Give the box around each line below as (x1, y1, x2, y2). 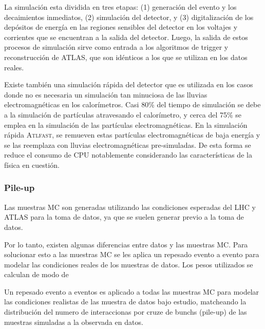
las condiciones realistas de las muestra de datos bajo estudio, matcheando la (4, 296, 247, 307)
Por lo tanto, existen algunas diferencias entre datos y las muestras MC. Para (4, 239, 248, 249)
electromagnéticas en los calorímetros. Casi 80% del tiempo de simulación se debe (4, 99, 261, 110)
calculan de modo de (4, 269, 69, 280)
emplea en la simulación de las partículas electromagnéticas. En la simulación (4, 119, 248, 130)
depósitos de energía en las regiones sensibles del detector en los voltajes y (4, 22, 238, 32)
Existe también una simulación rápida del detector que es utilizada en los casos (4, 79, 253, 90)
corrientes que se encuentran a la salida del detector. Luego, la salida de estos (4, 31, 248, 42)
